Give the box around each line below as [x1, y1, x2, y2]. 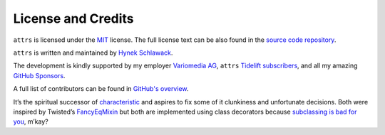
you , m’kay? [13, 117, 49, 126]
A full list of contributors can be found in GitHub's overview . [13, 85, 189, 93]
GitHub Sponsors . [13, 71, 66, 80]
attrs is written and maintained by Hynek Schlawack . [13, 48, 173, 57]
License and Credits [13, 11, 135, 26]
